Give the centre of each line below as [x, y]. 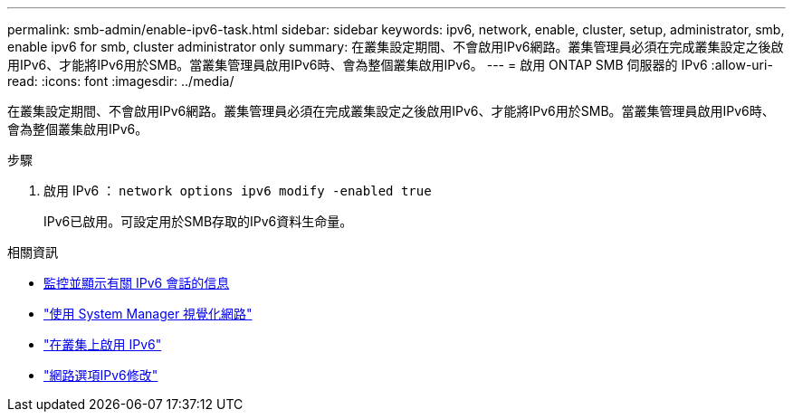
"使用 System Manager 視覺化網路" [148, 314]
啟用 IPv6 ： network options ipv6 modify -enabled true [238, 190]
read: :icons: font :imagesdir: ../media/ [121, 81]
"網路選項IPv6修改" [101, 375]
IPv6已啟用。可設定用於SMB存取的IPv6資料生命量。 [198, 221]
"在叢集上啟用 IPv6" [103, 344]
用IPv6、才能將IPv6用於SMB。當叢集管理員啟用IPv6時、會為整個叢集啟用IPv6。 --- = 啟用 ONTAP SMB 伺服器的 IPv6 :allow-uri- [390, 65]
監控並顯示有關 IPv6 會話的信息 [137, 283]
